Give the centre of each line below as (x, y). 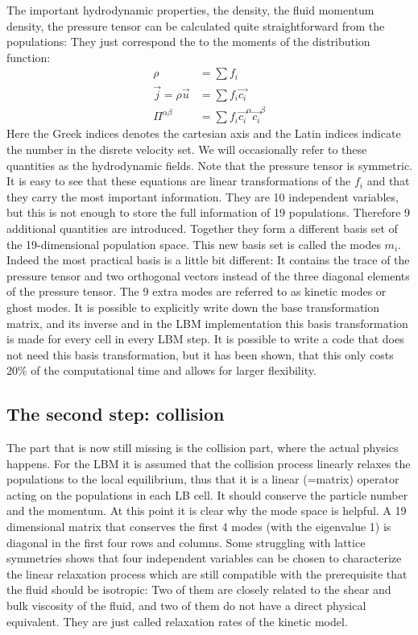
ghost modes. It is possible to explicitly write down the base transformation (193, 307)
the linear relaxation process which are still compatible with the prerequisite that (207, 573)
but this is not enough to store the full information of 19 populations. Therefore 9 (209, 212)
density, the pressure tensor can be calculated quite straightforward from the (196, 25)
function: (29, 57)
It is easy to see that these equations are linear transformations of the (179, 181)
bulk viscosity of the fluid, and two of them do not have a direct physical (186, 606)
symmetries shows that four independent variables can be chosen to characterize (204, 558)
